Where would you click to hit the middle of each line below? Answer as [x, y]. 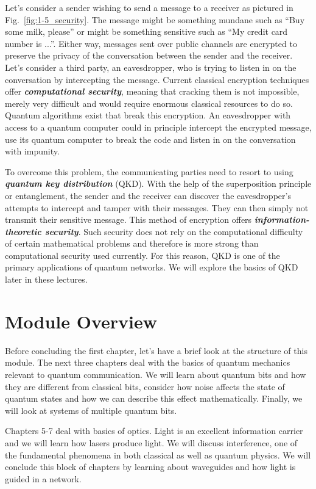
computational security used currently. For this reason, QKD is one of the [142, 255]
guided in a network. [43, 478]
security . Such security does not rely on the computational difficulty [174, 231]
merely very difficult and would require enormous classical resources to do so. [149, 103]
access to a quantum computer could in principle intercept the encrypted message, [158, 127]
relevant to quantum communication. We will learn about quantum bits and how [156, 374]
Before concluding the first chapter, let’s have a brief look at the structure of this [156, 350]
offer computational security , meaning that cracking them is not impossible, [152, 91]
